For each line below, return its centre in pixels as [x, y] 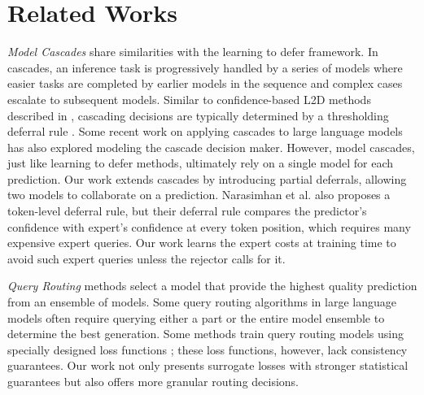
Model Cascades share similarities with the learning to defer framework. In [193, 52]
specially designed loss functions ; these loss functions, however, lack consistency [208, 349]
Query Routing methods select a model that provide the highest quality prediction [212, 286]
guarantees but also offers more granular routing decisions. [153, 381]
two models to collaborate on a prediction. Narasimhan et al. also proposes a [199, 195]
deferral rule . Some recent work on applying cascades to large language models [205, 131]
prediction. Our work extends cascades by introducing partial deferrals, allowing [207, 178]
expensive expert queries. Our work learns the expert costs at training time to [202, 243]
